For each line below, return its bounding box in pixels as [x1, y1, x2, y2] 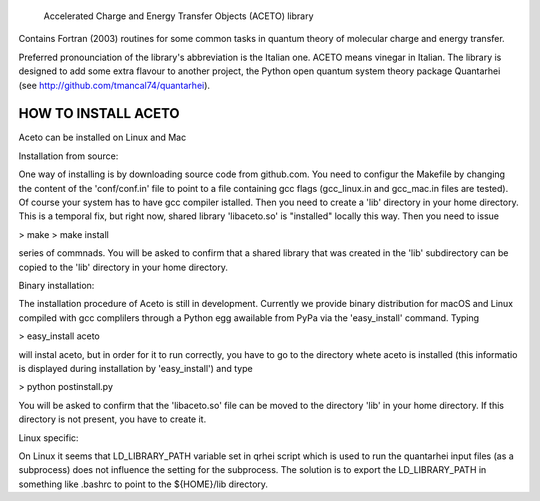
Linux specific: [18, 431, 79, 444]
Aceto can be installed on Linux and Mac [18, 131, 187, 144]
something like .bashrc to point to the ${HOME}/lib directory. [18, 478, 269, 490]
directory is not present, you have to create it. [18, 413, 207, 425]
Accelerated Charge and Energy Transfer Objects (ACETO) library [43, 10, 314, 22]
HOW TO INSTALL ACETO [18, 105, 180, 122]
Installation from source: [18, 150, 119, 162]
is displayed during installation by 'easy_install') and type [18, 362, 254, 374]
